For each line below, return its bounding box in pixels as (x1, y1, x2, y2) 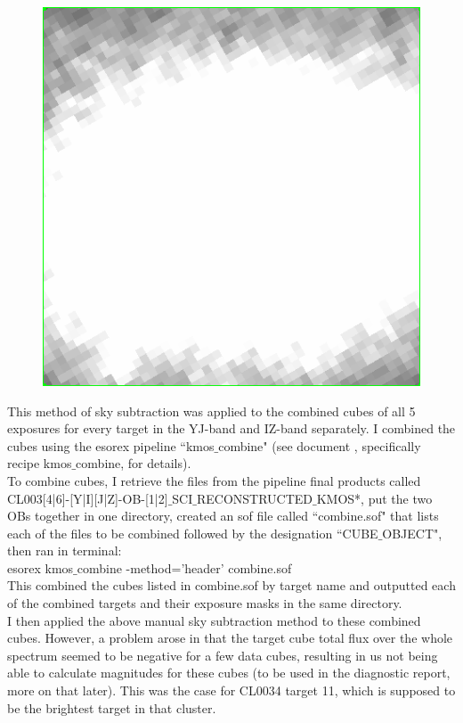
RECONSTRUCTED (196, 489, 313, 507)
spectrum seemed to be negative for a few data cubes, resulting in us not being (7, 645, 438, 664)
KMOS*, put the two (316, 489, 433, 507)
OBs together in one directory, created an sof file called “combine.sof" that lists (7, 506, 439, 525)
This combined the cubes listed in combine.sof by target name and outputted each (7, 576, 456, 595)
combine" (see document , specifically (218, 436, 421, 455)
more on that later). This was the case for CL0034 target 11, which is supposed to (7, 681, 456, 700)
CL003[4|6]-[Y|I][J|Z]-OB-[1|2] (7, 489, 168, 507)
